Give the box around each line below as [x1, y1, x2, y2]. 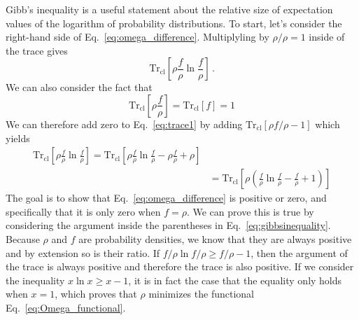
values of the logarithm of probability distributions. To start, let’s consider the [6, 15, 342, 30]
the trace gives [6, 43, 68, 57]
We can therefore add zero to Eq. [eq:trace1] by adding [6, 116, 243, 131]
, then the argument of [251, 245, 348, 260]
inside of [309, 29, 345, 44]
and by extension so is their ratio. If [6, 245, 160, 260]
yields [6, 130, 30, 145]
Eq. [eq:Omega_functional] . [6, 300, 126, 314]
